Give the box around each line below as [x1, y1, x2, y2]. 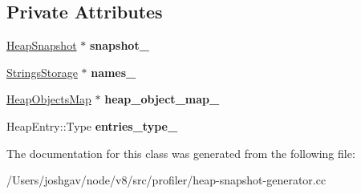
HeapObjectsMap [6, 91, 91, 107]
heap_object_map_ [104, 91, 220, 107]
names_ [91, 63, 136, 80]
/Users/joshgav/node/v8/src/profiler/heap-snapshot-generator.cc [6, 172, 327, 188]
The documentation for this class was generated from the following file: [6, 144, 355, 161]
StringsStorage [6, 63, 78, 80]
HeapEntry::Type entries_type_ [6, 117, 178, 134]
